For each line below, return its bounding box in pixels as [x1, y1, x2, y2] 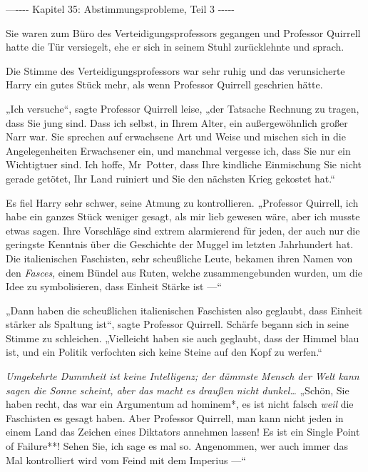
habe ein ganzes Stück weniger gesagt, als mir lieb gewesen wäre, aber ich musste [6, 209, 360, 224]
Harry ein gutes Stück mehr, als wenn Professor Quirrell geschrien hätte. [6, 77, 323, 92]
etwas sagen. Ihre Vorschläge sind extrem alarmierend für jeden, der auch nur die [6, 222, 360, 237]
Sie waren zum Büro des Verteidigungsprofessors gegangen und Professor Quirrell [6, 25, 361, 40]
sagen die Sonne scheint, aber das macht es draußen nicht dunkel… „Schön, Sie [6, 382, 349, 397]
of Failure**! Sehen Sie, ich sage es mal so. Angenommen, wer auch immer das [6, 438, 349, 453]
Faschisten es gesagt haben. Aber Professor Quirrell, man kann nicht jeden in [6, 410, 344, 425]
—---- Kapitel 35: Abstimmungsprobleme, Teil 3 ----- [6, 1, 235, 16]
